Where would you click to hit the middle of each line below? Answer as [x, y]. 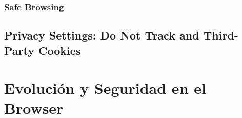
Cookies [60, 50]
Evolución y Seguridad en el [105, 88]
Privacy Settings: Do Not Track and [102, 35]
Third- [221, 35]
